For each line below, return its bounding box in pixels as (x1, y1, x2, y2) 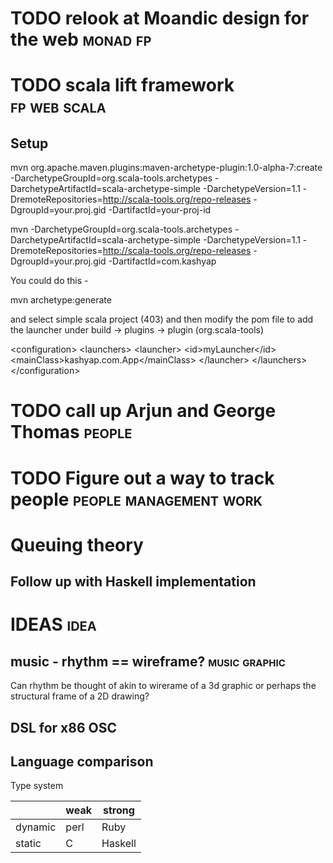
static (15, 837, 42, 851)
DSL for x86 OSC (10, 719, 117, 736)
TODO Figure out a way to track (10, 467, 275, 489)
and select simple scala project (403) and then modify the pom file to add (10, 313, 314, 326)
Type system (10, 780, 64, 792)
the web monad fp (10, 28, 152, 51)
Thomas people (10, 421, 133, 444)
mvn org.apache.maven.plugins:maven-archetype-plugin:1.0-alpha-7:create (10, 162, 323, 174)
